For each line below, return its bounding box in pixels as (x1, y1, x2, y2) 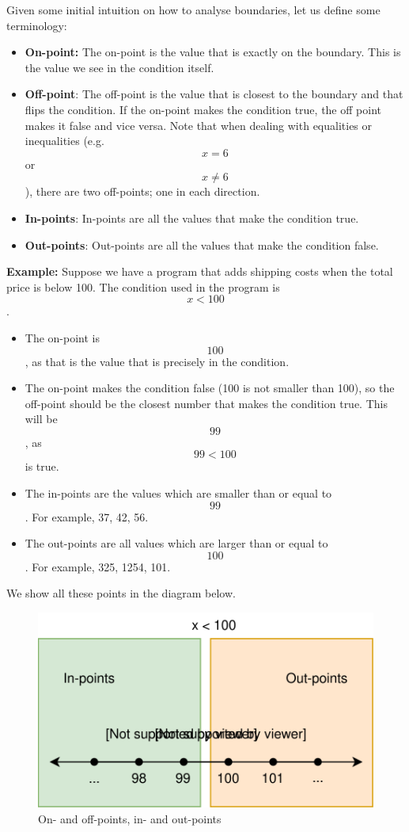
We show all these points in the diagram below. (6, 585, 236, 601)
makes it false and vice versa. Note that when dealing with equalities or (25, 116, 373, 133)
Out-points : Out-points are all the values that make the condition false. (25, 236, 379, 253)
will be (25, 410, 58, 427)
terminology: (6, 17, 67, 33)
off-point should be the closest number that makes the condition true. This (25, 395, 388, 411)
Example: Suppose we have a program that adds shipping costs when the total (6, 263, 393, 280)
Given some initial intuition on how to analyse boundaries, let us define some (6, 2, 381, 17)
